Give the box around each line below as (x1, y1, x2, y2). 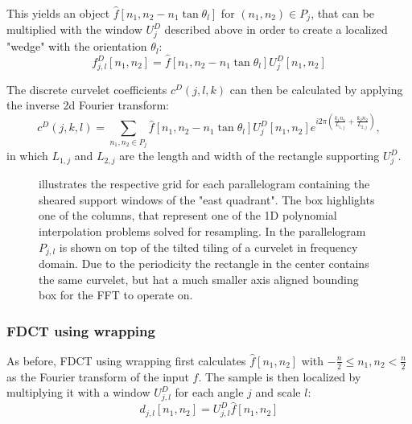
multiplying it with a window (6, 384, 150, 401)
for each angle (175, 384, 244, 401)
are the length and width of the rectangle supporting (119, 147, 380, 164)
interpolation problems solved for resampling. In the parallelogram (39, 222, 366, 239)
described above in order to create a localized (164, 21, 388, 38)
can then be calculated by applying (229, 80, 403, 97)
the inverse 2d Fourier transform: (6, 97, 170, 113)
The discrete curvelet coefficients (6, 80, 167, 97)
